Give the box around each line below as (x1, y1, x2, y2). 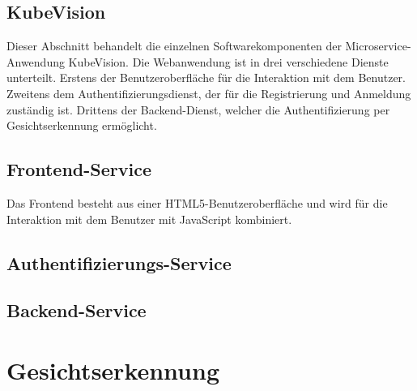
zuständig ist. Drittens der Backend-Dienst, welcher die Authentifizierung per (6, 101, 390, 118)
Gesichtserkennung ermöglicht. (6, 117, 157, 134)
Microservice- (345, 37, 411, 54)
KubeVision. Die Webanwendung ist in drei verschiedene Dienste (68, 53, 389, 70)
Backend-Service (6, 298, 147, 323)
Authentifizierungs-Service (6, 250, 232, 275)
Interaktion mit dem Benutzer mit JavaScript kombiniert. (6, 210, 292, 227)
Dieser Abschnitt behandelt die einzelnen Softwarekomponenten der (6, 37, 342, 54)
